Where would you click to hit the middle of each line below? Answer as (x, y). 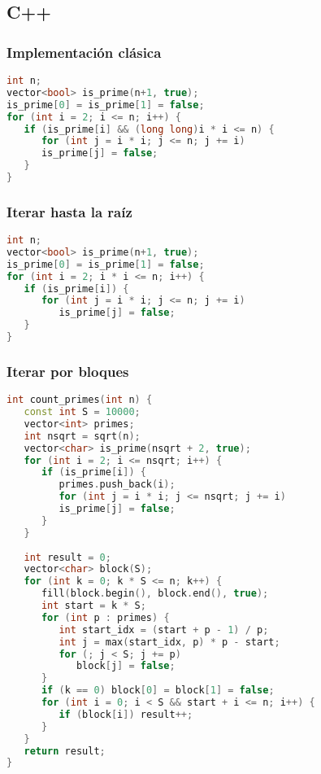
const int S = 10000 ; (82, 412)
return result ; (65, 751)
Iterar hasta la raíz (69, 211)
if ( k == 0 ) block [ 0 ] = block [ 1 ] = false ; (158, 691)
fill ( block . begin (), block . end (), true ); (155, 594)
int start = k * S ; (93, 606)
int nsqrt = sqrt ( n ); (82, 436)
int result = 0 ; (67, 557)
